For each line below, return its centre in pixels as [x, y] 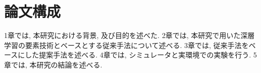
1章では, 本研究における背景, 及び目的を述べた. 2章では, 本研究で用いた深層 [129, 35]
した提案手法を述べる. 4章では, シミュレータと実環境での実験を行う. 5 [141, 55]
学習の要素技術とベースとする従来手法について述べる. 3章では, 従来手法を [126, 45]
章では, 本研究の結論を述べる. [53, 64]
